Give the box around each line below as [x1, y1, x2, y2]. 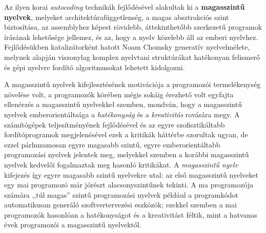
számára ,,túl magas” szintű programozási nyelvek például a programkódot [4, 189, 239, 200]
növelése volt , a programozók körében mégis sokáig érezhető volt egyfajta [4, 89, 234, 99]
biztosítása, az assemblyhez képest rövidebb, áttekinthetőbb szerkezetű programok [4, 22, 262, 32]
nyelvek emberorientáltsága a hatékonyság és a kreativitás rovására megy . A [4, 109, 240, 119]
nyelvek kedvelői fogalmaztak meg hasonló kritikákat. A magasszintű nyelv [4, 159, 238, 170]
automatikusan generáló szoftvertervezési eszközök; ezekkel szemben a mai [4, 199, 237, 210]
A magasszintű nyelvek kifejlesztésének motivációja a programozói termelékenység [4, 79, 261, 90]
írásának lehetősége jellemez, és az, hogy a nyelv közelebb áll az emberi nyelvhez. [4, 31, 258, 42]
